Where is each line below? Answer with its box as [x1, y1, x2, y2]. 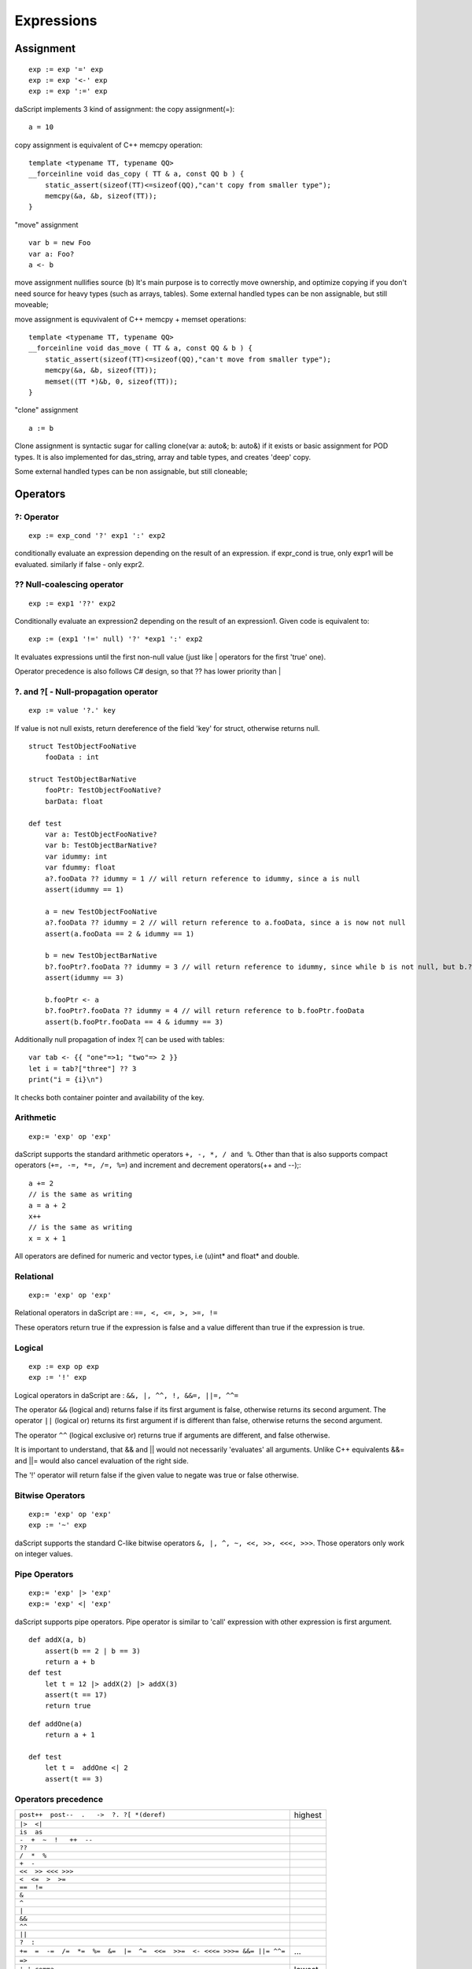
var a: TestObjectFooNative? [44, 830, 157, 839]
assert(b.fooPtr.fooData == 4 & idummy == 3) [44, 1017, 224, 1026]
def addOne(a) [28, 1719, 83, 1728]
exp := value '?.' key [28, 706, 116, 715]
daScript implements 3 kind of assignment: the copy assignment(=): [14, 104, 235, 113]
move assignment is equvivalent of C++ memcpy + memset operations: [14, 314, 247, 324]
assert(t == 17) [44, 1690, 108, 1700]
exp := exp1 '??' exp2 [28, 599, 116, 608]
